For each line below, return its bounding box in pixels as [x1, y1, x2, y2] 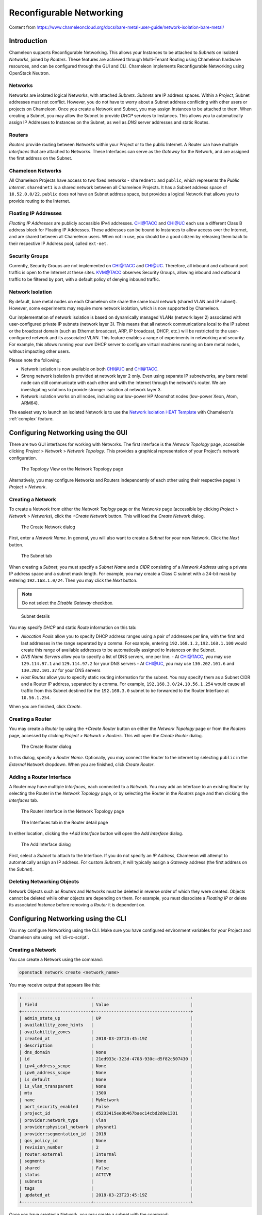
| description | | [19, 1042, 194, 1048]
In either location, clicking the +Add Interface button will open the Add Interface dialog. [9, 830, 183, 836]
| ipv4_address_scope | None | [19, 1063, 194, 1069]
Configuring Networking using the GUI [9, 429, 128, 437]
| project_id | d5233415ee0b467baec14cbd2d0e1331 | [19, 1111, 194, 1116]
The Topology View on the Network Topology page [21, 466, 123, 472]
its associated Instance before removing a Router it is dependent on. [9, 902, 146, 908]
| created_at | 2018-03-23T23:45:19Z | [19, 1036, 194, 1041]
